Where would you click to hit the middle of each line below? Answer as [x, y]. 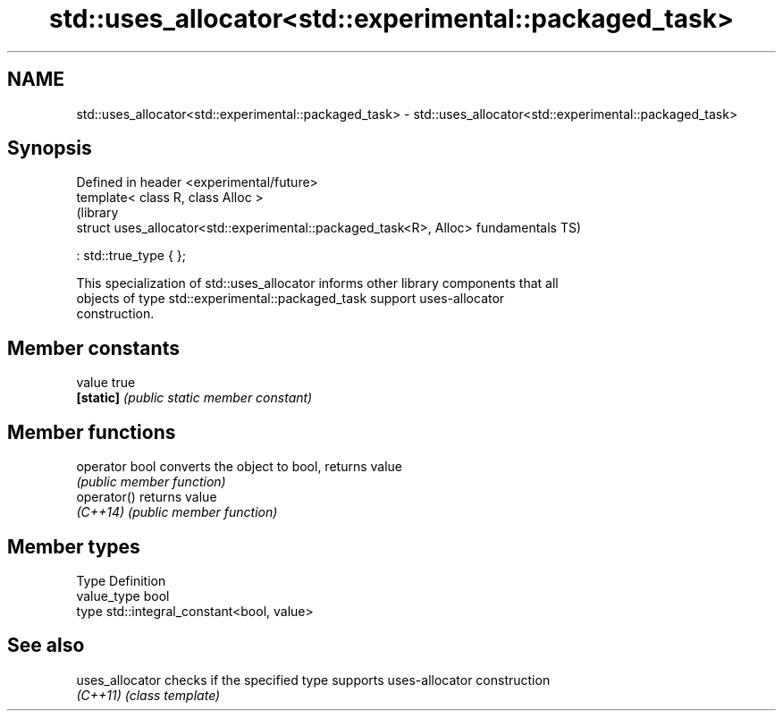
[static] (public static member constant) [194, 398]
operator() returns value [147, 497]
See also [46, 646]
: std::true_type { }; [131, 256]
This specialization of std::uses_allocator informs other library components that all [317, 283]
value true [106, 383]
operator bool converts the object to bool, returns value [239, 467]
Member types [74, 546]
